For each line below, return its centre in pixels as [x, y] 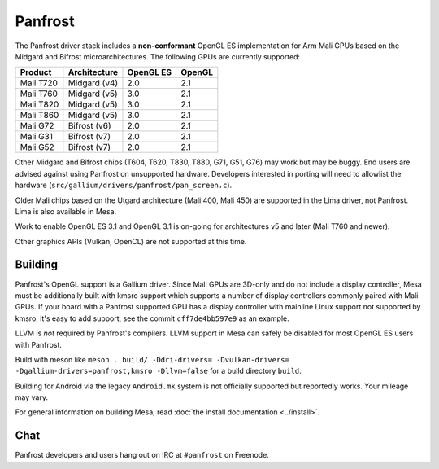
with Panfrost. [39, 344]
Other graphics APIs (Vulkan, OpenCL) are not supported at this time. [131, 241]
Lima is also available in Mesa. [66, 211]
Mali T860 [39, 116]
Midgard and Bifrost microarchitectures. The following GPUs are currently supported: [158, 56]
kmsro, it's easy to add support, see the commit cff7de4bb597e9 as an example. [152, 318]
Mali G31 [36, 137]
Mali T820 [39, 104]
